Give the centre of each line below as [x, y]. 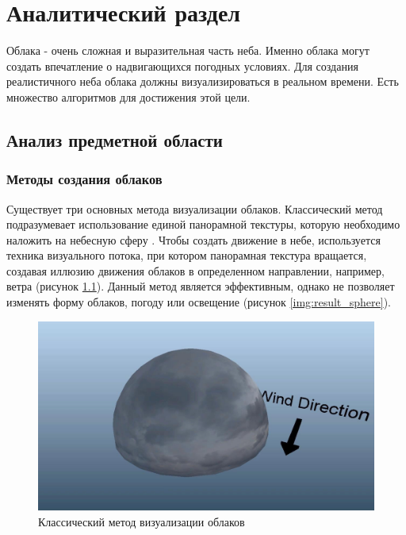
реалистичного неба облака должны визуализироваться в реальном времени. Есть [203, 81]
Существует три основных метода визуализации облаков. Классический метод [195, 208]
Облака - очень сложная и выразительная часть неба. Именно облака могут [188, 50]
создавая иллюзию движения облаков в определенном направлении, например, [195, 270]
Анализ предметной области [115, 139]
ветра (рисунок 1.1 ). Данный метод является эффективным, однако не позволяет [201, 286]
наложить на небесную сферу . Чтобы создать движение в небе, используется [193, 239]
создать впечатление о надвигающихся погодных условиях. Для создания [182, 65]
